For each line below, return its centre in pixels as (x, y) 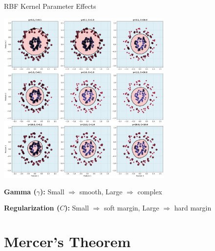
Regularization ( (32, 208)
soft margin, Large (131, 208)
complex (150, 191)
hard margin (193, 208)
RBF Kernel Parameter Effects (50, 6)
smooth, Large (101, 191)
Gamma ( (20, 191)
